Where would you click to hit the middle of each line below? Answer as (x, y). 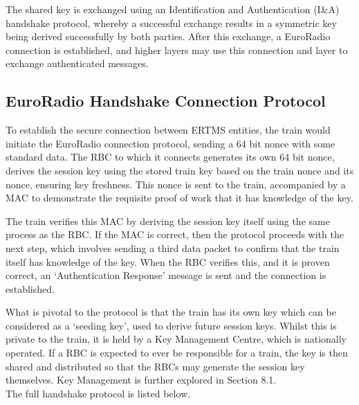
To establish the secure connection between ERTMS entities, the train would (168, 130)
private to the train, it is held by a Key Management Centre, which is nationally (176, 339)
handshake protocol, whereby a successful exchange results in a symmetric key (171, 22)
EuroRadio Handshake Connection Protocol (166, 101)
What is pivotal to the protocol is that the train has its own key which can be (171, 312)
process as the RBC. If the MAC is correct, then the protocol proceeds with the (175, 234)
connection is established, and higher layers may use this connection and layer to (177, 49)
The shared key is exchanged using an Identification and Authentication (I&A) (173, 9)
